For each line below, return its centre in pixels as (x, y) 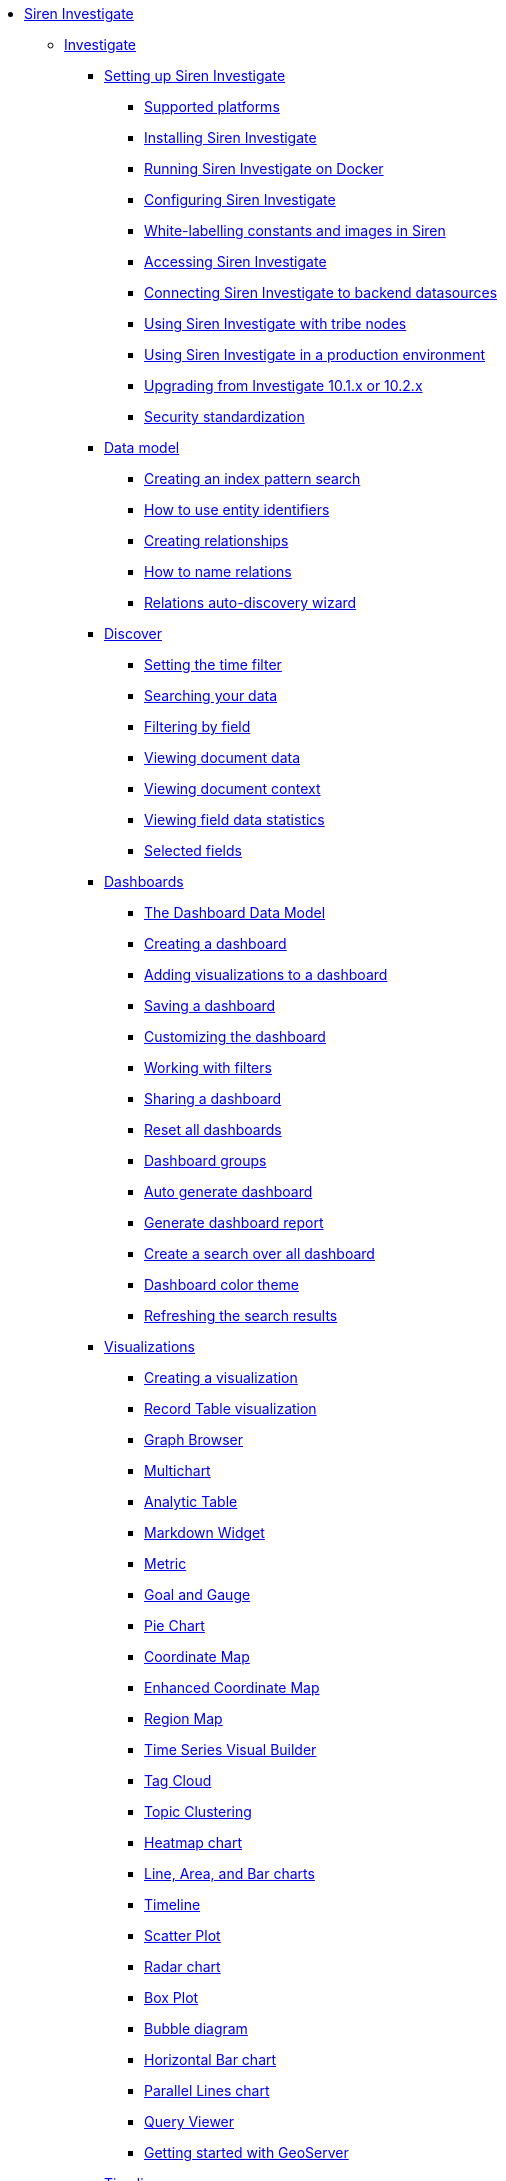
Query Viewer (189, 2121)
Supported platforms (212, 106)
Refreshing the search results (241, 1315)
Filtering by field (197, 726)
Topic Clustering (198, 1811)
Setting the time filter (213, 664)
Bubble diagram (196, 2028)
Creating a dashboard (215, 943)
